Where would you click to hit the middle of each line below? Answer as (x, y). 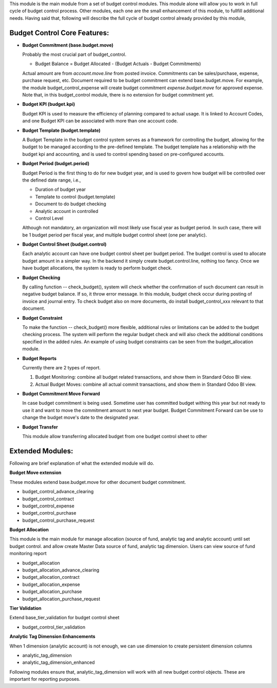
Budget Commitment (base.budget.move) (68, 45)
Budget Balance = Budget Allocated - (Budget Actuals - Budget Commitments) (118, 64)
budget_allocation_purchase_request (61, 599)
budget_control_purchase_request (58, 520)
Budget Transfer (40, 427)
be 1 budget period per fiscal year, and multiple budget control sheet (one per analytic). (115, 235)
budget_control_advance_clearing (58, 492)
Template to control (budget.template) (75, 196)
